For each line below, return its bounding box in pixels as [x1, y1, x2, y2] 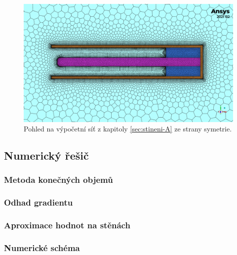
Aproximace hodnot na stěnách [4, 219, 130, 231]
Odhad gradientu [4, 196, 73, 209]
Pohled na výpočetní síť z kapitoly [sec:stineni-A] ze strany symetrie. [24, 124, 232, 134]
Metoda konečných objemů [4, 173, 113, 186]
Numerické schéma [4, 241, 80, 254]
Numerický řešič [4, 148, 89, 163]
